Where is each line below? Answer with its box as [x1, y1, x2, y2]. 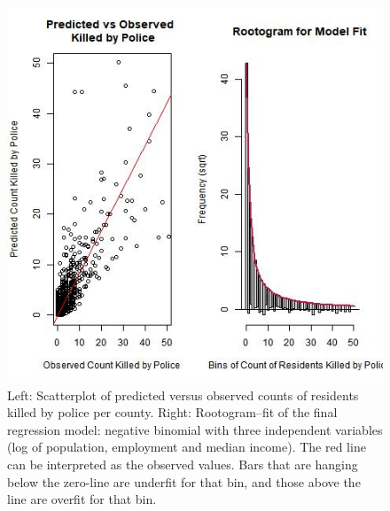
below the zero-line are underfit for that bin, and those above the [7, 472, 361, 491]
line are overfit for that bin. [7, 490, 157, 508]
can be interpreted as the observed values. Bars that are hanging [7, 454, 358, 473]
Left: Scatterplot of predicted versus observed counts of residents [7, 385, 359, 404]
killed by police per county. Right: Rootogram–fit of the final [7, 403, 338, 422]
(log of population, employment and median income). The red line [7, 437, 366, 456]
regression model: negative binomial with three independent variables [7, 420, 383, 438]
